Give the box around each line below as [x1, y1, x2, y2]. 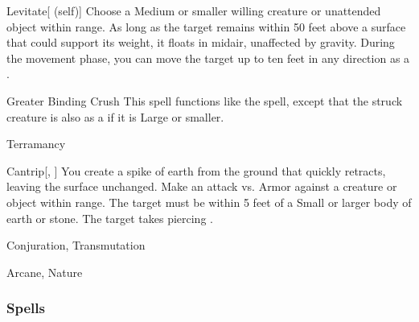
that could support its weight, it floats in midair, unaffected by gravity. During [6, 34, 395, 51]
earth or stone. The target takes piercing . [6, 209, 213, 226]
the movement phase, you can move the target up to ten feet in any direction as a [6, 49, 410, 66]
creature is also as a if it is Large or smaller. [6, 108, 224, 125]
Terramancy [6, 135, 66, 152]
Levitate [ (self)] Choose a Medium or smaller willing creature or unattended [6, 2, 381, 19]
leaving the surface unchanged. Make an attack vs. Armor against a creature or [6, 178, 397, 195]
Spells [6, 298, 45, 318]
